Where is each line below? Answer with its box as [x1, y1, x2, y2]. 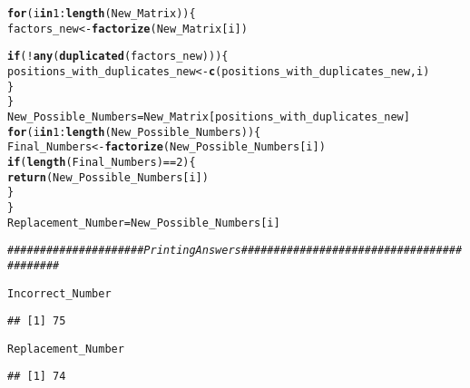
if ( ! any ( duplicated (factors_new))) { [7, 50, 229, 63]
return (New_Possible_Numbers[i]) [7, 170, 209, 184]
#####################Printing [7, 244, 196, 257]
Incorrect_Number [7, 286, 112, 300]
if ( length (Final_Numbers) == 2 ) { [7, 155, 196, 169]
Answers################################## [195, 244, 463, 257]
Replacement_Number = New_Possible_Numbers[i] [7, 216, 280, 229]
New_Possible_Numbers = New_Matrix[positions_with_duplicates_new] [7, 110, 410, 123]
